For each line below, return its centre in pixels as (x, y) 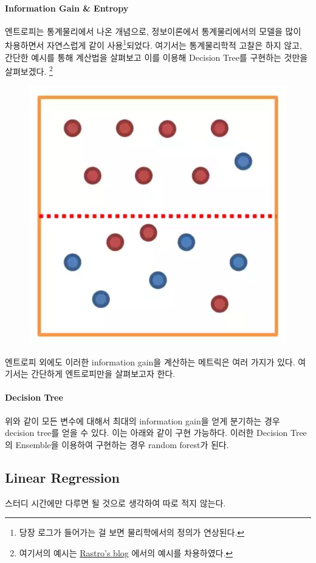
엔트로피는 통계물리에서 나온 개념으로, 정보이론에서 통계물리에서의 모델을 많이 (153, 31)
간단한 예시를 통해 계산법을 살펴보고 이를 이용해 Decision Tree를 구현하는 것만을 (156, 57)
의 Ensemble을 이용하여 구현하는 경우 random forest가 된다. (117, 444)
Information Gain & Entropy (67, 8)
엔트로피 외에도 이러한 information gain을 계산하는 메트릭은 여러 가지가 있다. (150, 361)
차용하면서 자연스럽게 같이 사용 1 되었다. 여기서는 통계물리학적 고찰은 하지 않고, (153, 44)
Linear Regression (62, 477)
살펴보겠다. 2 (29, 70)
